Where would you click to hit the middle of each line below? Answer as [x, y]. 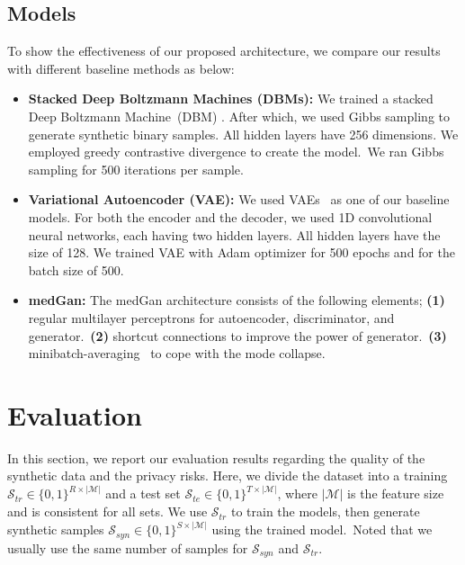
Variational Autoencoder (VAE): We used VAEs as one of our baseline [239, 199]
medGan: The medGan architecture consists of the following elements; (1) [237, 300]
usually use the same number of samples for [128, 547]
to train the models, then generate [325, 511]
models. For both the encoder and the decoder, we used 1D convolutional [230, 216]
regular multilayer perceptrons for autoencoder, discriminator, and [211, 317]
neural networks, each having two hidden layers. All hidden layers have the [234, 234]
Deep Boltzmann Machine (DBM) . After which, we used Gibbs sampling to [239, 116]
